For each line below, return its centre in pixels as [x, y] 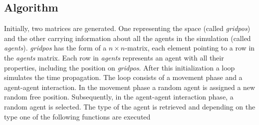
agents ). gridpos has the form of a [55, 48]
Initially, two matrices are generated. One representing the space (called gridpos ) [127, 28]
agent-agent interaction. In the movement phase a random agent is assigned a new [130, 87]
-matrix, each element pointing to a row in [190, 48]
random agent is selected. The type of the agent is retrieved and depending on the [130, 106]
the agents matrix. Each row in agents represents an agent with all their [114, 57]
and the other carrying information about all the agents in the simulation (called [128, 38]
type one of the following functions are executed [77, 116]
